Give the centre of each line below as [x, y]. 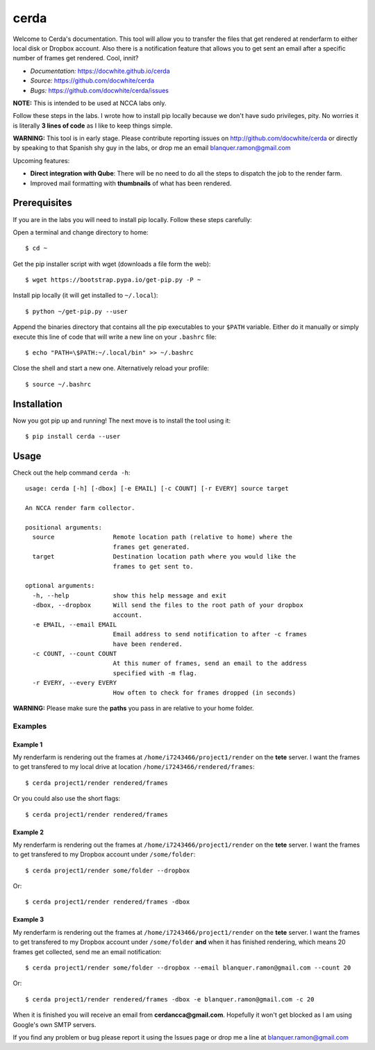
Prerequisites [42, 203]
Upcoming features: [41, 160]
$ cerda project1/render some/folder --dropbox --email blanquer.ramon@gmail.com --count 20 [188, 968]
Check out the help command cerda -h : [72, 473]
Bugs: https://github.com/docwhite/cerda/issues [100, 90]
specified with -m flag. [155, 673]
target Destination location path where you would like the [164, 557]
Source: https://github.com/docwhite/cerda [92, 81]
